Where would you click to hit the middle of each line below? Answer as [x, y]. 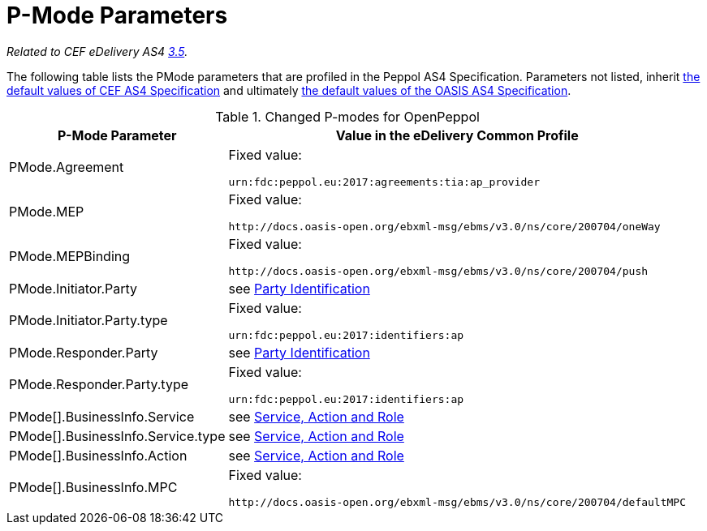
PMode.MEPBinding [70, 257]
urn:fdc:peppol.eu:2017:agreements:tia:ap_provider [384, 182]
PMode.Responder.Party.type [99, 385]
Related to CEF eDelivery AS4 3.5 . [97, 51]
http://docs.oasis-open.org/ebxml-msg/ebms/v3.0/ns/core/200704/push [438, 271]
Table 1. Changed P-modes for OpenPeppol [347, 116]
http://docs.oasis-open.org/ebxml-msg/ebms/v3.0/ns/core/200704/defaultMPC [457, 502]
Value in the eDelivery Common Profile [457, 135]
